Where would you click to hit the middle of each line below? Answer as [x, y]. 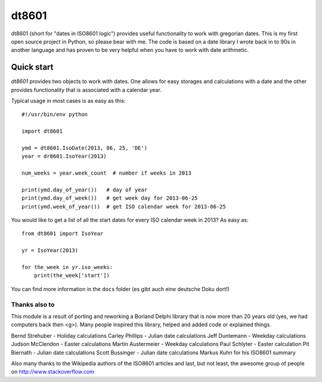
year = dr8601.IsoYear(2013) [64, 156]
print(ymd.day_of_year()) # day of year [85, 190]
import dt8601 [42, 131]
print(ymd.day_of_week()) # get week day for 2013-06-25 [110, 198]
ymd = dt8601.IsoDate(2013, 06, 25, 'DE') [85, 148]
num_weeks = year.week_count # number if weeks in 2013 [107, 173]
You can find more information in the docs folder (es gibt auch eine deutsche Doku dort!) [120, 289]
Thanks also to [33, 304]
